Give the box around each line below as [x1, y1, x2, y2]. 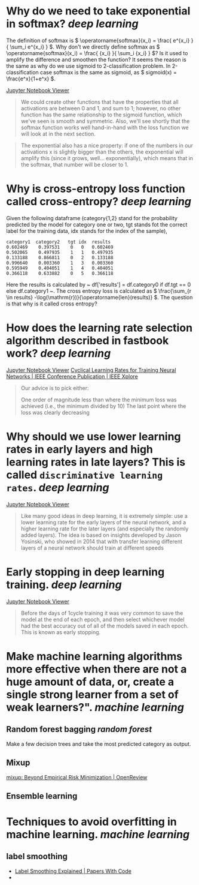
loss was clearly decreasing [20, 409, 90, 416]
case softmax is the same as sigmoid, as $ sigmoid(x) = [39, 68, 177, 76]
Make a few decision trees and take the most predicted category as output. [6, 740, 191, 748]
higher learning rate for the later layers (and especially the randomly [20, 525, 189, 532]
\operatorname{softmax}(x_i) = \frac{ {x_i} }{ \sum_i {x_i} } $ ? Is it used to [6, 49, 188, 56]
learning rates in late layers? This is [6, 455, 186, 469]
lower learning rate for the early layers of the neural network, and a [20, 518, 186, 526]
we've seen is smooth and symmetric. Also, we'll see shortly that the [20, 117, 190, 124]
